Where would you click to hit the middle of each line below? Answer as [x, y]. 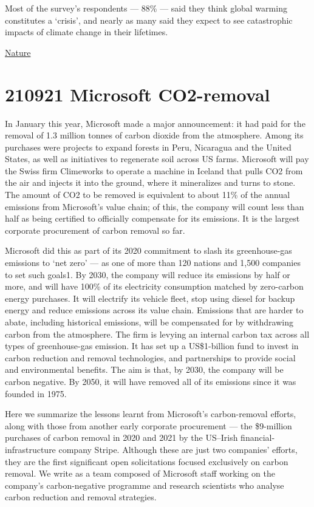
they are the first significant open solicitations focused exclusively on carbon [147, 461]
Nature [18, 52]
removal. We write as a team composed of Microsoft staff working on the [140, 473]
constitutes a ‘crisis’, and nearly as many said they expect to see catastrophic [149, 20]
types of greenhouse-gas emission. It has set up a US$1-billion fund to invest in [152, 346]
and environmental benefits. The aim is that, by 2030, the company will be [144, 369]
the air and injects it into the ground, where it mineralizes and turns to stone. [150, 182]
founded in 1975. [36, 393]
